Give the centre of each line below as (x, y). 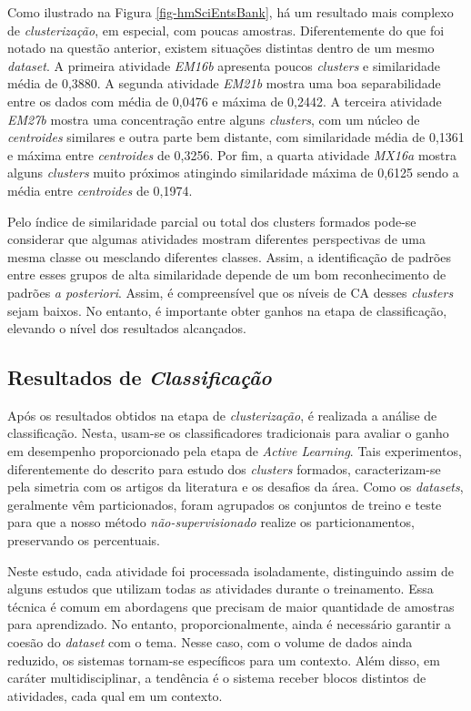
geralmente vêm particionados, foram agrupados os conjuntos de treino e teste (225, 504)
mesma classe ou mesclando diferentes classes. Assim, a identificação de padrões (230, 256)
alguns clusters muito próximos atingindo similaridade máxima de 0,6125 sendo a (233, 173)
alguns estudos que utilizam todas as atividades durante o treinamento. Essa (220, 589)
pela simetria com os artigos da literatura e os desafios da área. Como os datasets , (235, 487)
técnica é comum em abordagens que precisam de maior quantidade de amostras (231, 606)
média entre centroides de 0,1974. (100, 190)
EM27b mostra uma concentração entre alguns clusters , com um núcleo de (214, 119)
